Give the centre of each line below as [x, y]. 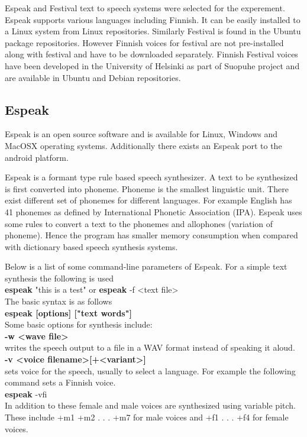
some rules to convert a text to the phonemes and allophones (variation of [139, 223]
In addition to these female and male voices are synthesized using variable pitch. [150, 405]
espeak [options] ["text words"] [68, 313]
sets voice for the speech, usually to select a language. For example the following [150, 370]
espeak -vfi [26, 394]
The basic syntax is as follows [59, 301]
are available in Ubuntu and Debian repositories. [93, 77]
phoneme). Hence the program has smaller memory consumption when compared [151, 235]
